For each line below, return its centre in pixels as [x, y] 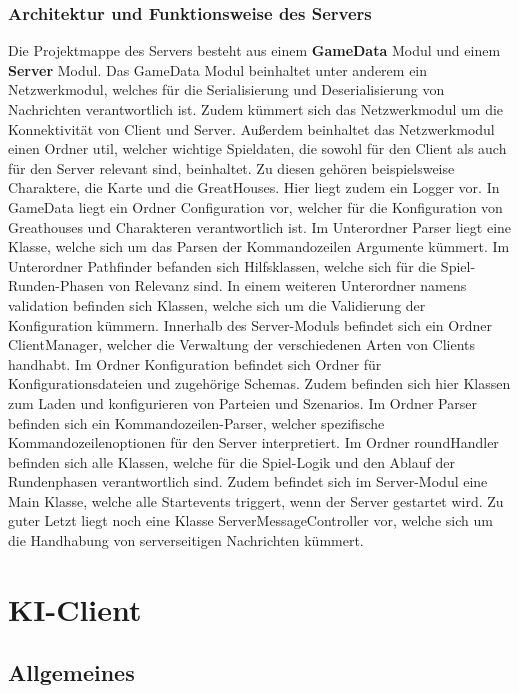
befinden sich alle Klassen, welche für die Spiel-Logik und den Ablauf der [231, 461]
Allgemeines [71, 672]
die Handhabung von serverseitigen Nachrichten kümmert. [186, 540]
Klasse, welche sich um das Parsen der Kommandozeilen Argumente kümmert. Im [259, 246]
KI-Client [75, 608]
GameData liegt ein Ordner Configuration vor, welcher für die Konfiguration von [255, 206]
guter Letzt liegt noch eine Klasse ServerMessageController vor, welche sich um [250, 520]
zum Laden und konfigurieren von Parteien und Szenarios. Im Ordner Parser [242, 402]
